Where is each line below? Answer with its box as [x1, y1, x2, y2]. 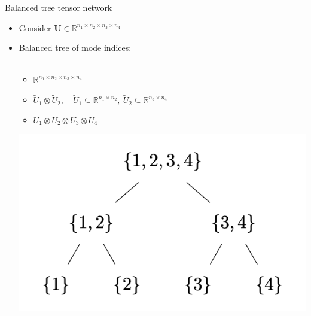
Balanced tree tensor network [5, 1, 112, 13]
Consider [19, 21, 51, 34]
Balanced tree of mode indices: [19, 41, 132, 54]
